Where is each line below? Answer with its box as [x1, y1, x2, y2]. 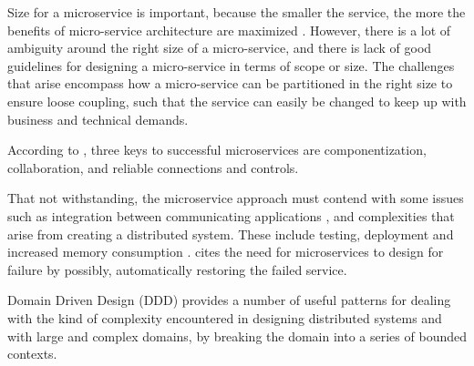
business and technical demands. [7, 109, 189, 128]
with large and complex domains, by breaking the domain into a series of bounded [7, 326, 467, 345]
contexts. [7, 344, 57, 363]
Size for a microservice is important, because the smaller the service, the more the [7, 3, 466, 21]
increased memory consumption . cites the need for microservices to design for [7, 242, 444, 261]
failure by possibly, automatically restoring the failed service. [7, 259, 347, 279]
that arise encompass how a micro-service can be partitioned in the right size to [7, 74, 453, 93]
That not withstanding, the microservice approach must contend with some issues [7, 188, 464, 208]
